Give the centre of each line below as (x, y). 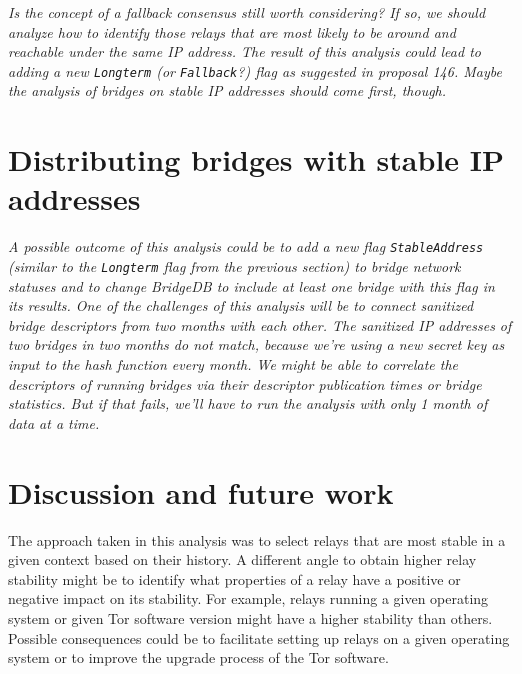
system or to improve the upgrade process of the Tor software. (198, 657)
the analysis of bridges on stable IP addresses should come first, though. (227, 90)
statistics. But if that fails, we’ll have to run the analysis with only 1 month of (248, 403)
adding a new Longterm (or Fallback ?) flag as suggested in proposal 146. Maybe (255, 70)
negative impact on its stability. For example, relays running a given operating (248, 598)
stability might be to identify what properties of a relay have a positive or (234, 578)
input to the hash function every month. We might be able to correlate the (233, 364)
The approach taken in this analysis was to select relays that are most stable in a (257, 539)
